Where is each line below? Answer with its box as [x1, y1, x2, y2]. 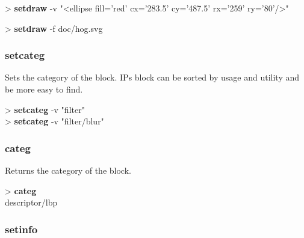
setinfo [5, 221, 38, 236]
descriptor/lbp [5, 196, 58, 209]
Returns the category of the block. [5, 164, 131, 176]
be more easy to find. [5, 83, 83, 95]
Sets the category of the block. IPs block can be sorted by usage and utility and [5, 71, 300, 84]
